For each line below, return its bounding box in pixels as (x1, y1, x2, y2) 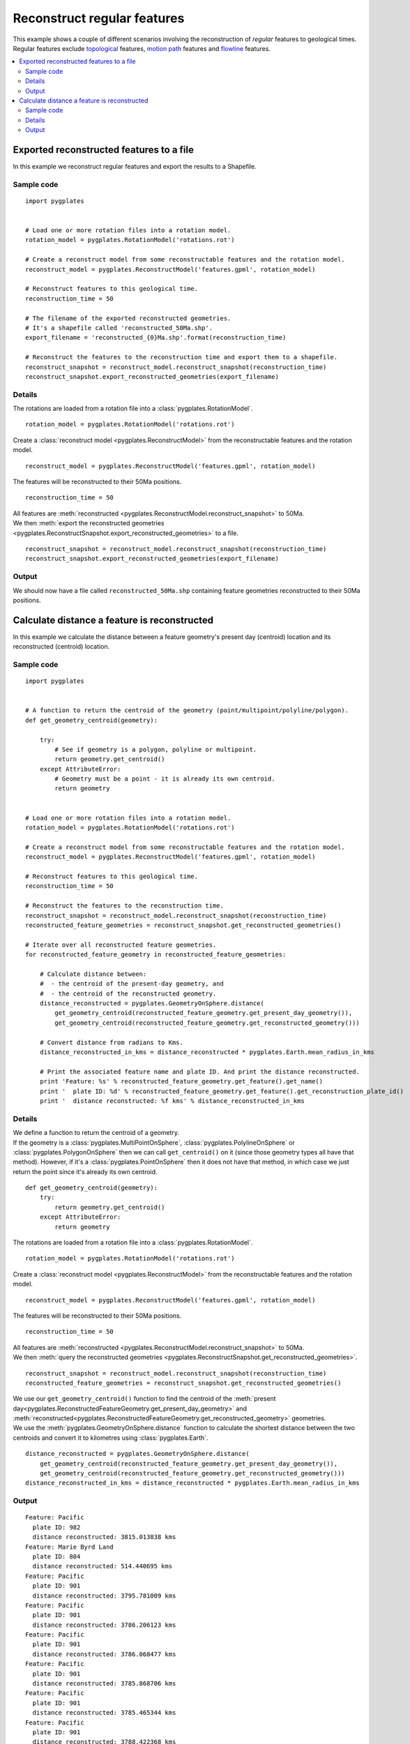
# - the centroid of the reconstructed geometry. (39, 989, 217, 998)
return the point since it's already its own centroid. (13, 1167, 158, 1175)
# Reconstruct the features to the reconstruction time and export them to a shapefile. (25, 353, 338, 361)
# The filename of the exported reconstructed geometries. (25, 314, 231, 322)
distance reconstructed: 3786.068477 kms (32, 1650, 176, 1658)
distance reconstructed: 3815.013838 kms (32, 1533, 176, 1541)
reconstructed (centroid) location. (13, 642, 110, 651)
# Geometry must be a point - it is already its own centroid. (54, 775, 275, 783)
